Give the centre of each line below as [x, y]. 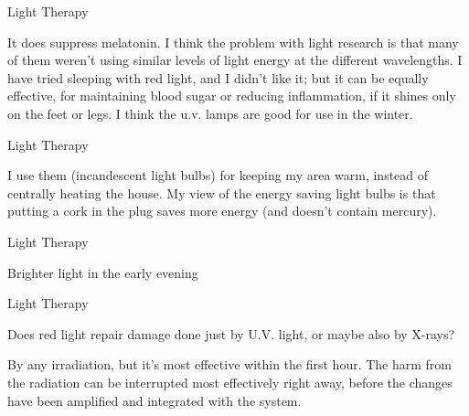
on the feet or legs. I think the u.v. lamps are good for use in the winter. [210, 113]
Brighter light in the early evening [103, 272]
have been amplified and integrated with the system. [155, 400]
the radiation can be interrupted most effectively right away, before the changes [230, 382]
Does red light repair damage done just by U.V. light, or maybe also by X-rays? [231, 333]
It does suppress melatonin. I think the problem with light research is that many [233, 42]
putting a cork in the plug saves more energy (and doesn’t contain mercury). [222, 211]
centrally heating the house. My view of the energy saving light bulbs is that [222, 192]
